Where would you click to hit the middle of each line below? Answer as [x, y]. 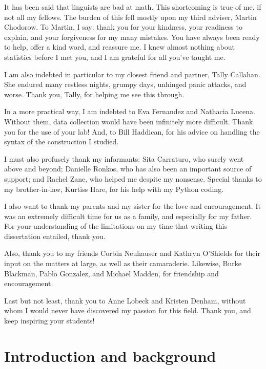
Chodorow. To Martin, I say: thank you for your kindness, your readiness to [123, 27]
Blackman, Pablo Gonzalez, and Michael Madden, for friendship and [111, 273]
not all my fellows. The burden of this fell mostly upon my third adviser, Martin [130, 17]
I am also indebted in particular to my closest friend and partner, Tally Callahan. [132, 74]
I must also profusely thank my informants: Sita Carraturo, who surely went [124, 158]
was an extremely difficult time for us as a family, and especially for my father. [128, 216]
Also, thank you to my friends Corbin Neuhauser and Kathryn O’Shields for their [132, 253]
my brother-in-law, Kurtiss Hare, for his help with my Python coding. [114, 189]
